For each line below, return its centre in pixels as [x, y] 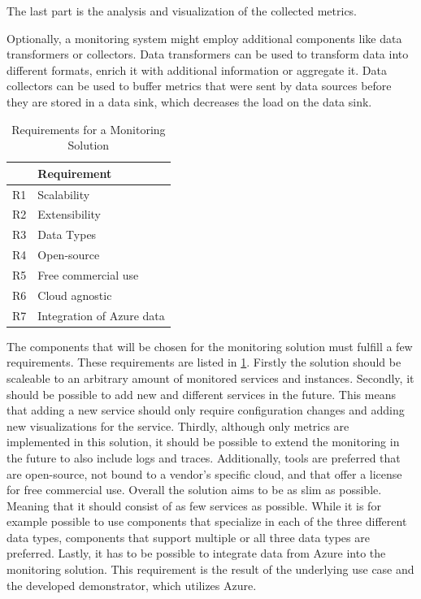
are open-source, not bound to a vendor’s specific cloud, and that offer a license [204, 473]
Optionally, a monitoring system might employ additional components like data [204, 38]
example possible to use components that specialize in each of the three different [207, 521]
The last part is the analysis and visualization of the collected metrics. [182, 11]
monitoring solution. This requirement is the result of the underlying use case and [210, 569]
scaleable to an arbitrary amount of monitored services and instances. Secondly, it [210, 378]
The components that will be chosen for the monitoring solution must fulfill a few [210, 346]
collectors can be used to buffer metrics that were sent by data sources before [199, 86]
